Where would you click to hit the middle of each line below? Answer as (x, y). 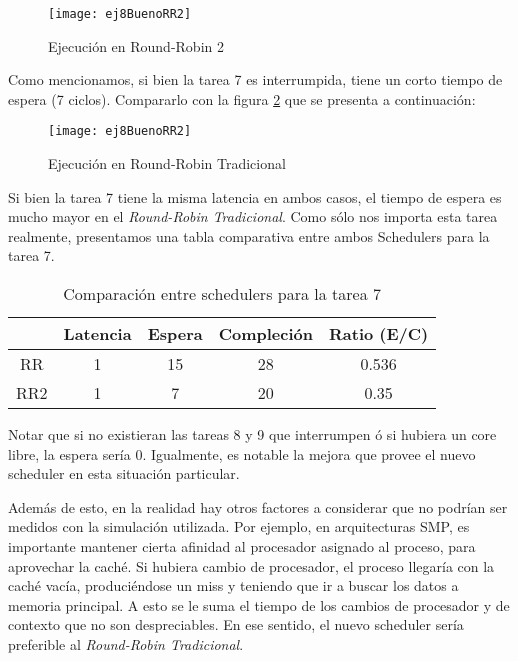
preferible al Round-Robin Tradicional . (126, 644)
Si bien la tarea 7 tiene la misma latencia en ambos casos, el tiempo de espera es (255, 196)
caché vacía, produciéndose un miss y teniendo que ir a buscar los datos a (233, 585)
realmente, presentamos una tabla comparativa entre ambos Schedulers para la (249, 235)
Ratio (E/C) (378, 334)
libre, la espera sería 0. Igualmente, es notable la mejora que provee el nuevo (242, 453)
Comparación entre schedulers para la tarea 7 (222, 294)
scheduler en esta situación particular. (124, 473)
